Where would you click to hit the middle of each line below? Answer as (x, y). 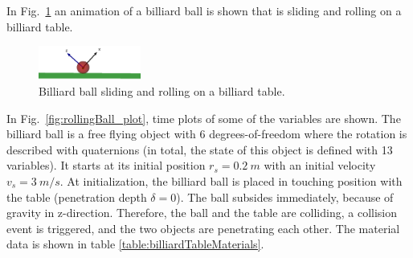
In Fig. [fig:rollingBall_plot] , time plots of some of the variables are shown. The (204, 118)
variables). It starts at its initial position (106, 165)
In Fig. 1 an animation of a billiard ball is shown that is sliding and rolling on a (204, 10)
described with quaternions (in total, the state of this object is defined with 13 (200, 149)
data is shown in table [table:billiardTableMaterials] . (135, 244)
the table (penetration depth (77, 197)
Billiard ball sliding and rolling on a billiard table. (162, 90)
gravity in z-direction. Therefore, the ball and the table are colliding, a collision (202, 213)
